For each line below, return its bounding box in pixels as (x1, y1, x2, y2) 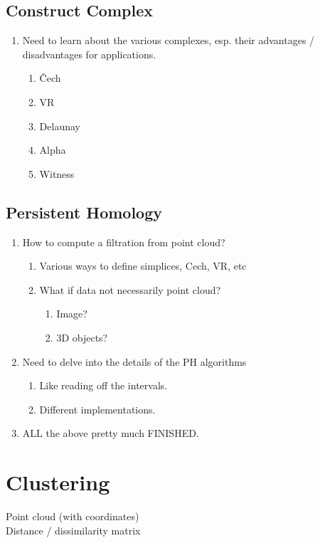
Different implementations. (39, 401, 156, 416)
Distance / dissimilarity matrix (6, 522, 141, 537)
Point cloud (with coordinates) (6, 509, 139, 524)
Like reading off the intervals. (39, 378, 168, 393)
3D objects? (56, 330, 108, 344)
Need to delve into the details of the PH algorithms (22, 354, 247, 369)
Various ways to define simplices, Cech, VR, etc (39, 258, 247, 273)
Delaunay (39, 118, 80, 133)
